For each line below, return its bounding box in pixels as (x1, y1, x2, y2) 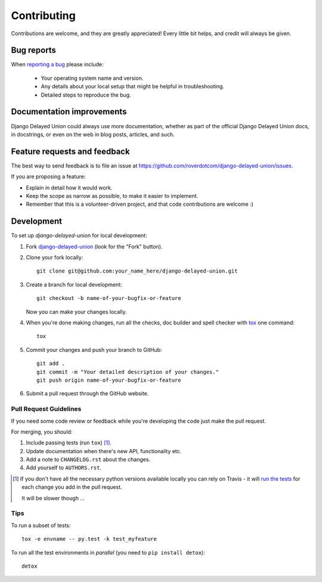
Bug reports (11, 45, 57, 55)
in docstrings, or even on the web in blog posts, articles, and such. (11, 131, 175, 138)
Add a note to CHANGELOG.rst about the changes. (26, 456, 151, 463)
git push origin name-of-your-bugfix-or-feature (36, 376, 181, 383)
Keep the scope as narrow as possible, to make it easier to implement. (26, 193, 199, 199)
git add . (36, 360, 65, 367)
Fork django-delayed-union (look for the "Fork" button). (26, 243, 163, 250)
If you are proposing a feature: (11, 173, 86, 180)
